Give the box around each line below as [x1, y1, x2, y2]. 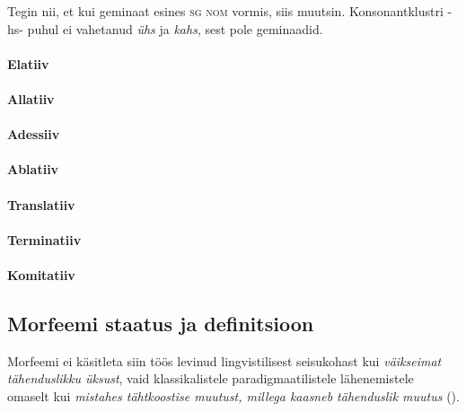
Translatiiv [7, 195, 75, 214]
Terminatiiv [7, 230, 82, 249]
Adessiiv [7, 125, 60, 144]
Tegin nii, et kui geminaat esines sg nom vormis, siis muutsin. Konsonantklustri [7, 2, 444, 20]
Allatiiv [7, 89, 55, 108]
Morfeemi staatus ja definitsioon [7, 309, 314, 337]
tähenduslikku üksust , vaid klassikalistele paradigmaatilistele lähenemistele [7, 369, 414, 388]
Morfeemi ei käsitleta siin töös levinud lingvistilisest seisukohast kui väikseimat [7, 351, 442, 370]
